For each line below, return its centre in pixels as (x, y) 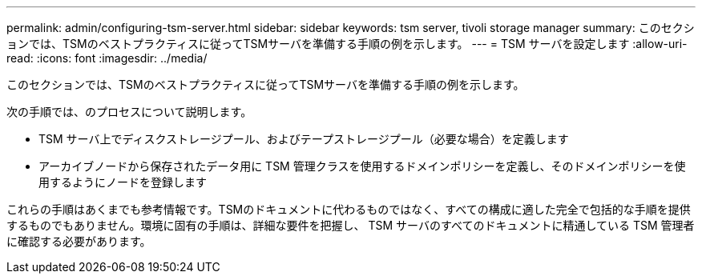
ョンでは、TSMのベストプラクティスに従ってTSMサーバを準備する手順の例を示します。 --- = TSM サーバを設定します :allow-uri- (347, 44)
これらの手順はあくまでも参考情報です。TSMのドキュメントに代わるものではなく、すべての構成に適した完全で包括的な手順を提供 (349, 209)
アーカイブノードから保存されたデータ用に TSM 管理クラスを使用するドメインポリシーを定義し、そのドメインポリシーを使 (362, 166)
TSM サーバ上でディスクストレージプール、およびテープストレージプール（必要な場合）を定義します (304, 139)
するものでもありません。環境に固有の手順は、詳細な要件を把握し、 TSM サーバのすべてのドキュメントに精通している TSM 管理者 (351, 225)
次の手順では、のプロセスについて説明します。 (129, 112)
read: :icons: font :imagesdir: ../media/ (107, 58)
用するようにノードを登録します (123, 182)
